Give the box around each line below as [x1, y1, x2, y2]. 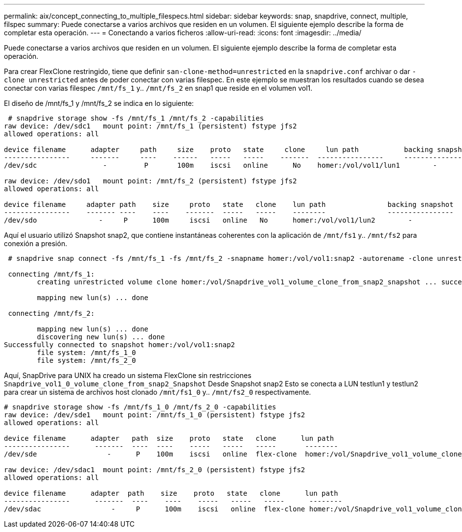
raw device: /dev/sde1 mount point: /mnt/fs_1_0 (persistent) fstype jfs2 [4, 411, 305, 419]
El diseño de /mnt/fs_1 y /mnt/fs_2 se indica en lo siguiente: [4, 99, 194, 107]
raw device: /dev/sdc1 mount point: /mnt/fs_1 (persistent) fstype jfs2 [4, 122, 297, 130]
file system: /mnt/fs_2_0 [37, 356, 136, 364]
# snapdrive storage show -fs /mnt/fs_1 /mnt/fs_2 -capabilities [8, 114, 264, 122]
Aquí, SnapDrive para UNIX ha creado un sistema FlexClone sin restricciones [4, 371, 252, 380]
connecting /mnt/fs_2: [8, 309, 95, 317]
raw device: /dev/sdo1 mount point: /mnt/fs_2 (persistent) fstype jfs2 [4, 177, 297, 185]
